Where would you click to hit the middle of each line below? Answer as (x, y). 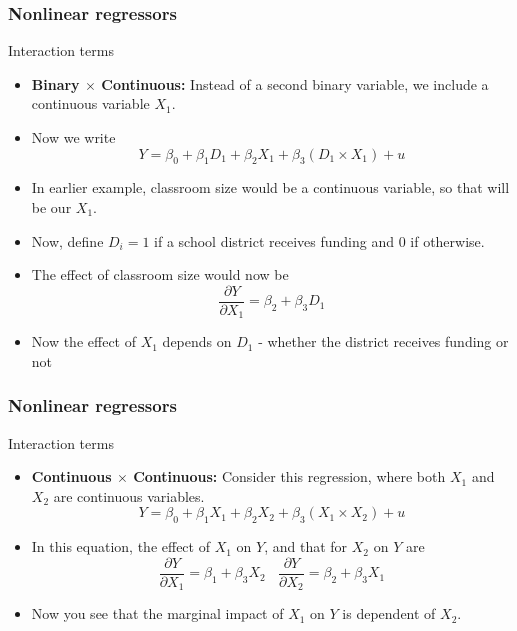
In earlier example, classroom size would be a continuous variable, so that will (270, 187)
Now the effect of (83, 341)
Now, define (67, 240)
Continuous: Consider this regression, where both (289, 476)
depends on (197, 341)
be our (51, 206)
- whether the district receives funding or (383, 341)
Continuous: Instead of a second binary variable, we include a (295, 83)
